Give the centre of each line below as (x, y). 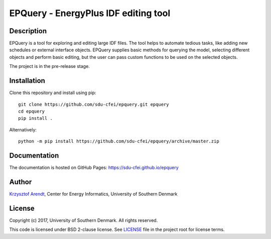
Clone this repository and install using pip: (53, 93)
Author (21, 182)
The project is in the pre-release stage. (49, 66)
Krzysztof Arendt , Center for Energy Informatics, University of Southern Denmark (93, 194)
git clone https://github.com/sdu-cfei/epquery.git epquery (94, 104)
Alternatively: (23, 130)
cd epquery (32, 111)
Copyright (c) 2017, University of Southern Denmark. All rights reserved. (84, 220)
